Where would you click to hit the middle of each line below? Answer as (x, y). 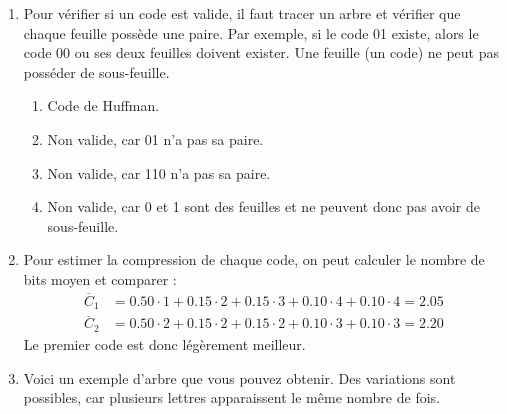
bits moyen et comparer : (100, 278)
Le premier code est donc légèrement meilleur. (164, 343)
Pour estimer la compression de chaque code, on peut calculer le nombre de (254, 259)
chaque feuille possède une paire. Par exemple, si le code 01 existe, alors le (251, 32)
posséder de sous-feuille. (96, 71)
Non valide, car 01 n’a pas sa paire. (155, 138)
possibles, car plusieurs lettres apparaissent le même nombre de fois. (231, 397)
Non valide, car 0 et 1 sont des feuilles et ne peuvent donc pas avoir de (263, 206)
